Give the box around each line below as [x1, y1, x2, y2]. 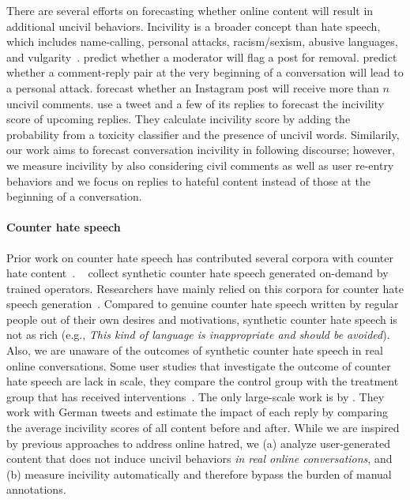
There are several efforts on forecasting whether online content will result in [6, 2, 374, 18]
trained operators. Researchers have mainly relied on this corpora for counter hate [6, 280, 404, 296]
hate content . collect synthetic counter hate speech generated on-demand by [6, 265, 389, 281]
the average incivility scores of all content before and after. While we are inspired [6, 419, 400, 436]
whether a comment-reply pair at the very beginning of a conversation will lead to [6, 64, 404, 81]
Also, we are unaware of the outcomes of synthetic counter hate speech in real [6, 342, 383, 359]
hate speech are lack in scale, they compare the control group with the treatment [6, 373, 399, 389]
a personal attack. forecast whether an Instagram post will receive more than [6, 79, 379, 96]
